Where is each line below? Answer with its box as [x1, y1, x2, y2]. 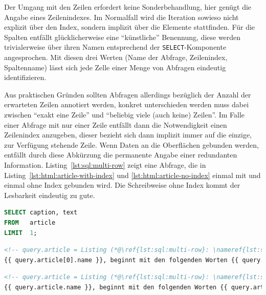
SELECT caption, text [4, 209, 78, 217]
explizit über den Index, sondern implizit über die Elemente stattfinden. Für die [4, 22, 255, 32]
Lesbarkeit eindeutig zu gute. [4, 189, 95, 200]
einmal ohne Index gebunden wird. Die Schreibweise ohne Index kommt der [4, 180, 240, 190]
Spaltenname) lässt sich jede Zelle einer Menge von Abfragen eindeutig [4, 62, 226, 72]
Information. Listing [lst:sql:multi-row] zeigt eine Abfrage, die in [4, 159, 206, 170]
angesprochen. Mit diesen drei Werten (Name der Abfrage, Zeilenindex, [4, 52, 228, 63]
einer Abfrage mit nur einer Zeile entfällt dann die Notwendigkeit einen [4, 119, 227, 130]
